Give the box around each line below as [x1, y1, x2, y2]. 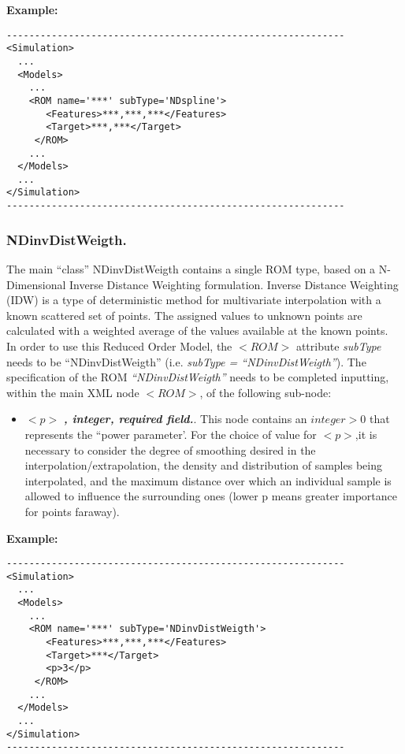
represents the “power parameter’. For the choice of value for [24, 425, 317, 442]
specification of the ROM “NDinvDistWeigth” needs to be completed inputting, [6, 369, 389, 385]
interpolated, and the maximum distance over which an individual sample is [24, 472, 392, 488]
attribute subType [295, 337, 381, 354]
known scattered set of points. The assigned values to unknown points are [6, 306, 362, 323]
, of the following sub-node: [199, 384, 332, 400]
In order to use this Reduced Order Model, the [6, 337, 232, 354]
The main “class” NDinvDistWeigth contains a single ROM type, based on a [6, 261, 376, 277]
